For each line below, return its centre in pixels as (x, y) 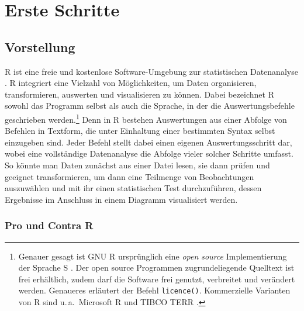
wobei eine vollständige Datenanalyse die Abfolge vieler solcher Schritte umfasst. (149, 153)
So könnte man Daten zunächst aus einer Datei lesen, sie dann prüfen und (137, 165)
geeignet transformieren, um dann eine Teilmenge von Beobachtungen (129, 176)
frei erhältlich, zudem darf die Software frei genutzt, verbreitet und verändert (157, 279)
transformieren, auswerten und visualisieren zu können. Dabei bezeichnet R (139, 94)
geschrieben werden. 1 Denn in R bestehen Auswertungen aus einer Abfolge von (146, 118)
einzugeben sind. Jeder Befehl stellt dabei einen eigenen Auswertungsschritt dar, (148, 142)
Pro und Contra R (49, 225)
